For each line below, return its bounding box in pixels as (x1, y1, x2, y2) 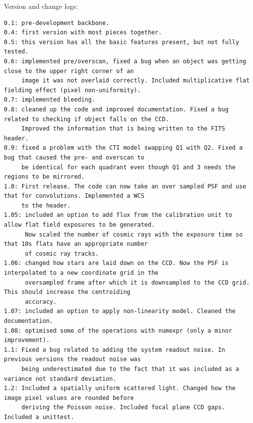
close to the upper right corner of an (4, 67, 134, 75)
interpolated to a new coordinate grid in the (4, 269, 158, 277)
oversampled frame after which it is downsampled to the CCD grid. (25, 279, 250, 286)
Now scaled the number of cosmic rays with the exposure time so (25, 231, 243, 238)
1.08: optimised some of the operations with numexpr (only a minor (4, 327, 232, 334)
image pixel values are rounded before (4, 394, 134, 401)
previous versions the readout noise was (4, 356, 141, 363)
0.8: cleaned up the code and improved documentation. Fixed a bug (4, 106, 229, 113)
